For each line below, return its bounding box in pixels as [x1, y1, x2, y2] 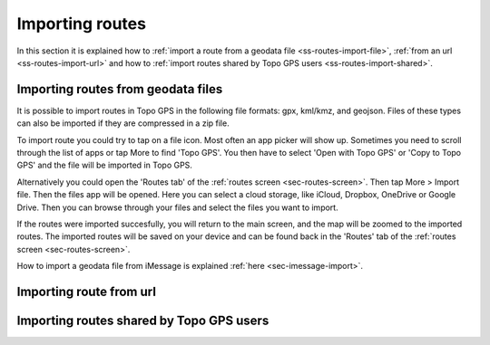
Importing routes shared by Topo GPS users [16, 312, 269, 328]
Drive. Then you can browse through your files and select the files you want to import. [16, 202, 339, 213]
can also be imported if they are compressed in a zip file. [16, 118, 230, 129]
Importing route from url [16, 283, 156, 299]
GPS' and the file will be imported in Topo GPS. [16, 159, 192, 171]
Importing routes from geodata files [16, 81, 223, 97]
